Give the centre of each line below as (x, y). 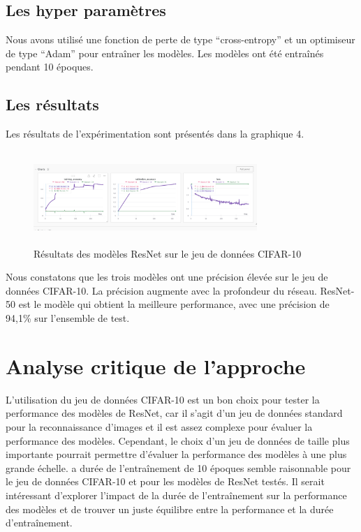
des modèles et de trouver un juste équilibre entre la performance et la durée (170, 509)
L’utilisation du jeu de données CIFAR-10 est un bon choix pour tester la (163, 399)
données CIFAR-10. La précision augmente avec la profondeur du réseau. (161, 290)
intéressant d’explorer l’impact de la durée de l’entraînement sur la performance (176, 495)
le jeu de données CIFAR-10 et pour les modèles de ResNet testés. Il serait (165, 481)
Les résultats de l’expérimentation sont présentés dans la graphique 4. (155, 134)
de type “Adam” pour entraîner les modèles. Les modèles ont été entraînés (165, 53)
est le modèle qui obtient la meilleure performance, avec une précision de (174, 304)
